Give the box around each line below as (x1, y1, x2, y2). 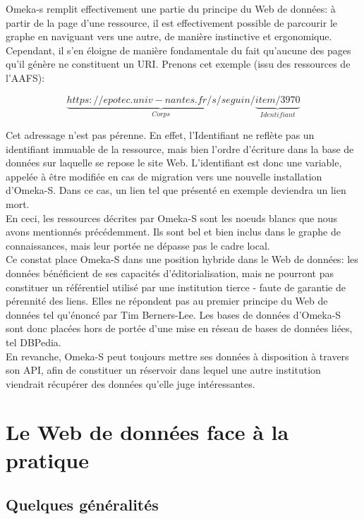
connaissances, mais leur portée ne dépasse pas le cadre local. (6, 238, 270, 252)
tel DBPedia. (6, 334, 61, 349)
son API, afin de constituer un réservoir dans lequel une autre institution (6, 362, 321, 377)
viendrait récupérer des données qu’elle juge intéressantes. (6, 376, 255, 391)
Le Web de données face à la (6, 417, 289, 446)
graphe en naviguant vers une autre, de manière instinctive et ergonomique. (6, 29, 332, 44)
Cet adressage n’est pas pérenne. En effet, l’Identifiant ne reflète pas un (6, 128, 315, 142)
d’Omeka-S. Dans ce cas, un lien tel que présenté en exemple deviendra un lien (6, 183, 346, 197)
